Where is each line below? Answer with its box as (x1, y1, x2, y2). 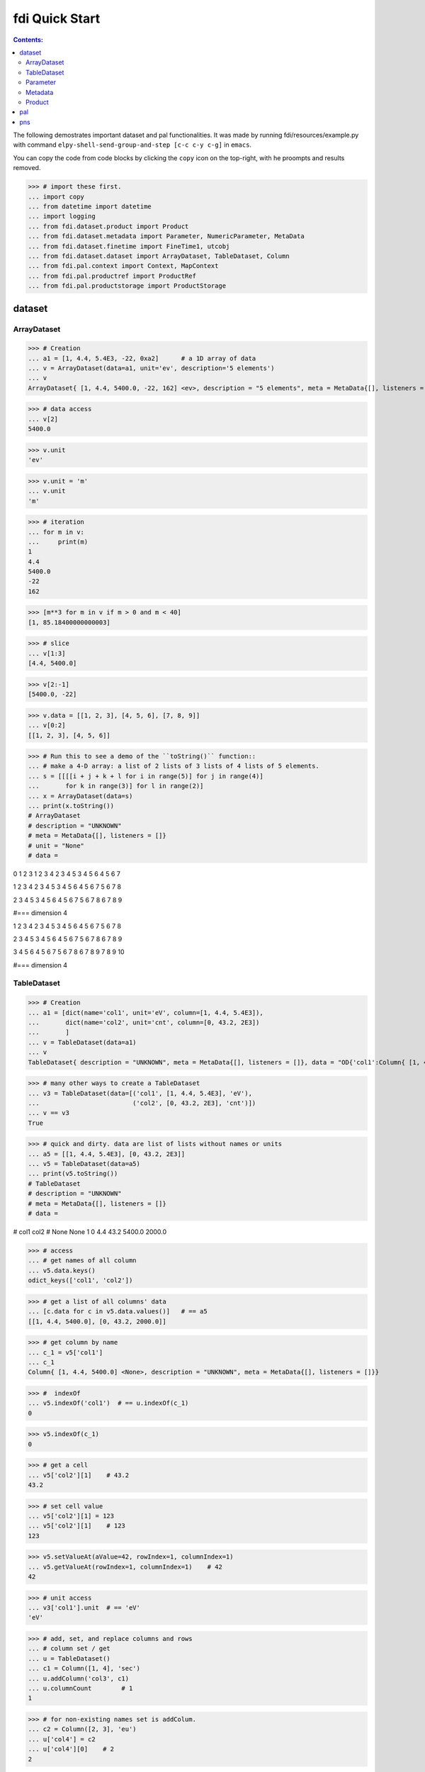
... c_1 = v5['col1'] (28, 1348, 103, 1357)
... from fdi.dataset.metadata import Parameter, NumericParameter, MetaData (28, 232, 305, 240)
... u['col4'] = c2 (28, 1735, 96, 1743)
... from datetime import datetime (28, 203, 152, 211)
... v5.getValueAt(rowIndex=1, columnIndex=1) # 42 (28, 1563, 222, 1571)
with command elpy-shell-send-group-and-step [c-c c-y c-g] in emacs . (13, 140, 251, 149)
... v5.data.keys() (28, 1266, 96, 1274)
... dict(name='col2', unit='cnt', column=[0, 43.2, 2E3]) (28, 1019, 260, 1027)
